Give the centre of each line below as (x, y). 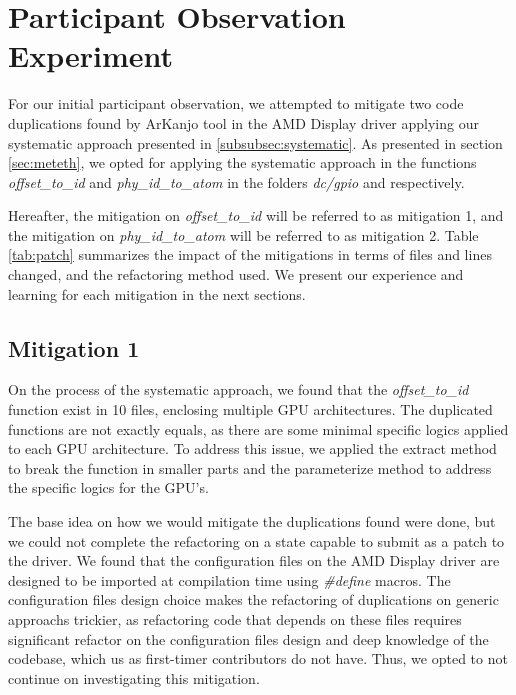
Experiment (91, 55)
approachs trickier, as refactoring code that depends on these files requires (235, 618)
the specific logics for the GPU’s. (108, 487)
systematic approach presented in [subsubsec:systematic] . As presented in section (255, 142)
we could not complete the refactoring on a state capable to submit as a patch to (256, 540)
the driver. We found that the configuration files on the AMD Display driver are (254, 560)
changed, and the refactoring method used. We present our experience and (236, 274)
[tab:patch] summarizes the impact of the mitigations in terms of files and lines (250, 254)
